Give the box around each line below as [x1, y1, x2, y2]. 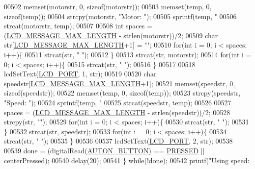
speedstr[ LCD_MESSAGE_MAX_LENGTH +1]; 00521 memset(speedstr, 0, [4, 78, 235, 88]
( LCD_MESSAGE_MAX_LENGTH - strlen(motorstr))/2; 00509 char [4, 30, 218, 40]
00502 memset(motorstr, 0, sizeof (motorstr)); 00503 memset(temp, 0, [4, 1, 212, 11]
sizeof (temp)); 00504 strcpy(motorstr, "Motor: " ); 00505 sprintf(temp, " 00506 [4, 11, 237, 21]
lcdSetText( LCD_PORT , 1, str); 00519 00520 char [4, 69, 157, 79]
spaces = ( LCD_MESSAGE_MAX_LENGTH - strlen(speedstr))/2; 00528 [4, 107, 230, 117]
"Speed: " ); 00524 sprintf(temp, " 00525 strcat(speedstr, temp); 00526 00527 [4, 97, 231, 107]
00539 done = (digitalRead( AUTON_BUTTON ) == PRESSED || [4, 145, 205, 155]
